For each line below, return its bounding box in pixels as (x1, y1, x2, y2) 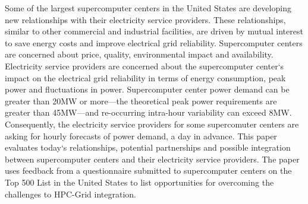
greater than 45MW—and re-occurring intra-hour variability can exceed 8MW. (5, 106, 292, 119)
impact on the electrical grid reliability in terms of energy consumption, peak (5, 71, 286, 84)
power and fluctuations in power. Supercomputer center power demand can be (5, 83, 290, 95)
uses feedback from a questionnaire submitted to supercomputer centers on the (5, 164, 292, 177)
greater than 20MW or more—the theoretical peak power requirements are (5, 94, 277, 107)
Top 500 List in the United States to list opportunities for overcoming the (5, 176, 274, 188)
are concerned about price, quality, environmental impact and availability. (5, 48, 274, 60)
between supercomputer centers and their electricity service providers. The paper (5, 152, 300, 165)
